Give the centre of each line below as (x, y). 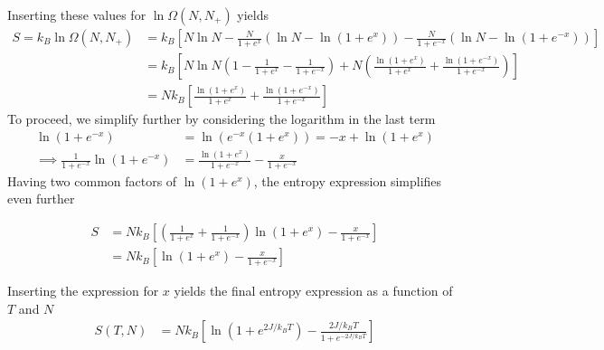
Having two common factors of (92, 180)
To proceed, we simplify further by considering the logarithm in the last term (222, 119)
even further (41, 199)
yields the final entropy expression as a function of (313, 291)
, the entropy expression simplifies (348, 180)
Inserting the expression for (83, 291)
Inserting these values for (77, 14)
